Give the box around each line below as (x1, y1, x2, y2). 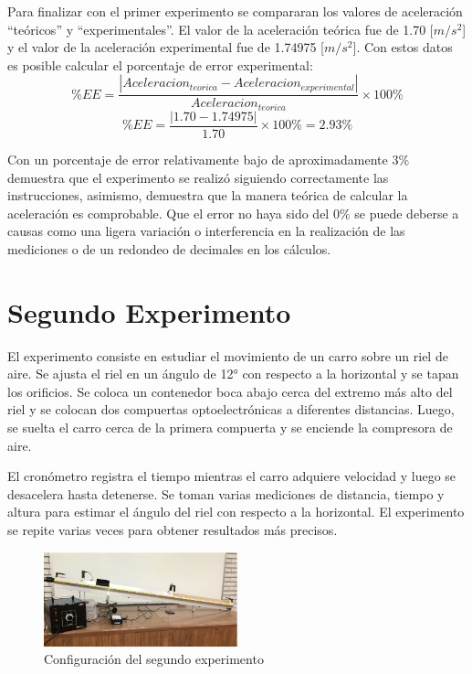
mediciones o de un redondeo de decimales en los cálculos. (7, 239, 331, 258)
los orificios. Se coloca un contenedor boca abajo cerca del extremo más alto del (7, 381, 453, 401)
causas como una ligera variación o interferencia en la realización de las (7, 221, 405, 241)
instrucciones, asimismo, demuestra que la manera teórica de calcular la (7, 186, 408, 205)
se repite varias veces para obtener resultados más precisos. (7, 519, 338, 539)
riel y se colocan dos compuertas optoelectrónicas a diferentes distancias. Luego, (7, 400, 455, 419)
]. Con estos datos (352, 37, 453, 57)
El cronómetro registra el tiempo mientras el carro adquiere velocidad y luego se (7, 466, 456, 486)
